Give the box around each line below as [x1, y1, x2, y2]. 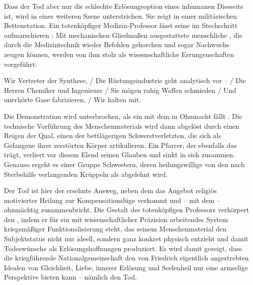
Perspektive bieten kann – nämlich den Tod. [4, 272, 137, 282]
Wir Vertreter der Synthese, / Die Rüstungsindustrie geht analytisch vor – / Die [4, 75, 246, 85]
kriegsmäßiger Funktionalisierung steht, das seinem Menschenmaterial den [4, 224, 227, 234]
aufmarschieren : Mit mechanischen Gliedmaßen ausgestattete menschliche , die [4, 29, 243, 40]
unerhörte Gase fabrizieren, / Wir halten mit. [4, 94, 141, 105]
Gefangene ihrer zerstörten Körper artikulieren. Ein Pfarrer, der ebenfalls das [4, 140, 237, 150]
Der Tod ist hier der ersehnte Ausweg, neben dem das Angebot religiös [4, 185, 217, 196]
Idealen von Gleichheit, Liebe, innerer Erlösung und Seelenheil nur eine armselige [4, 262, 249, 272]
